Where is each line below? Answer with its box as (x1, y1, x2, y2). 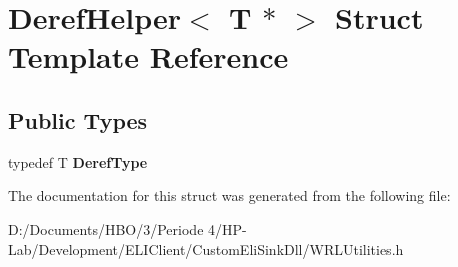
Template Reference (8, 36, 289, 77)
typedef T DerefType (8, 151, 148, 172)
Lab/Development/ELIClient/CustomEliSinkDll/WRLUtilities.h (8, 238, 404, 259)
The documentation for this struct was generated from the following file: (8, 185, 451, 206)
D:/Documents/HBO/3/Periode (8, 218, 204, 239)
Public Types (8, 104, 148, 135)
